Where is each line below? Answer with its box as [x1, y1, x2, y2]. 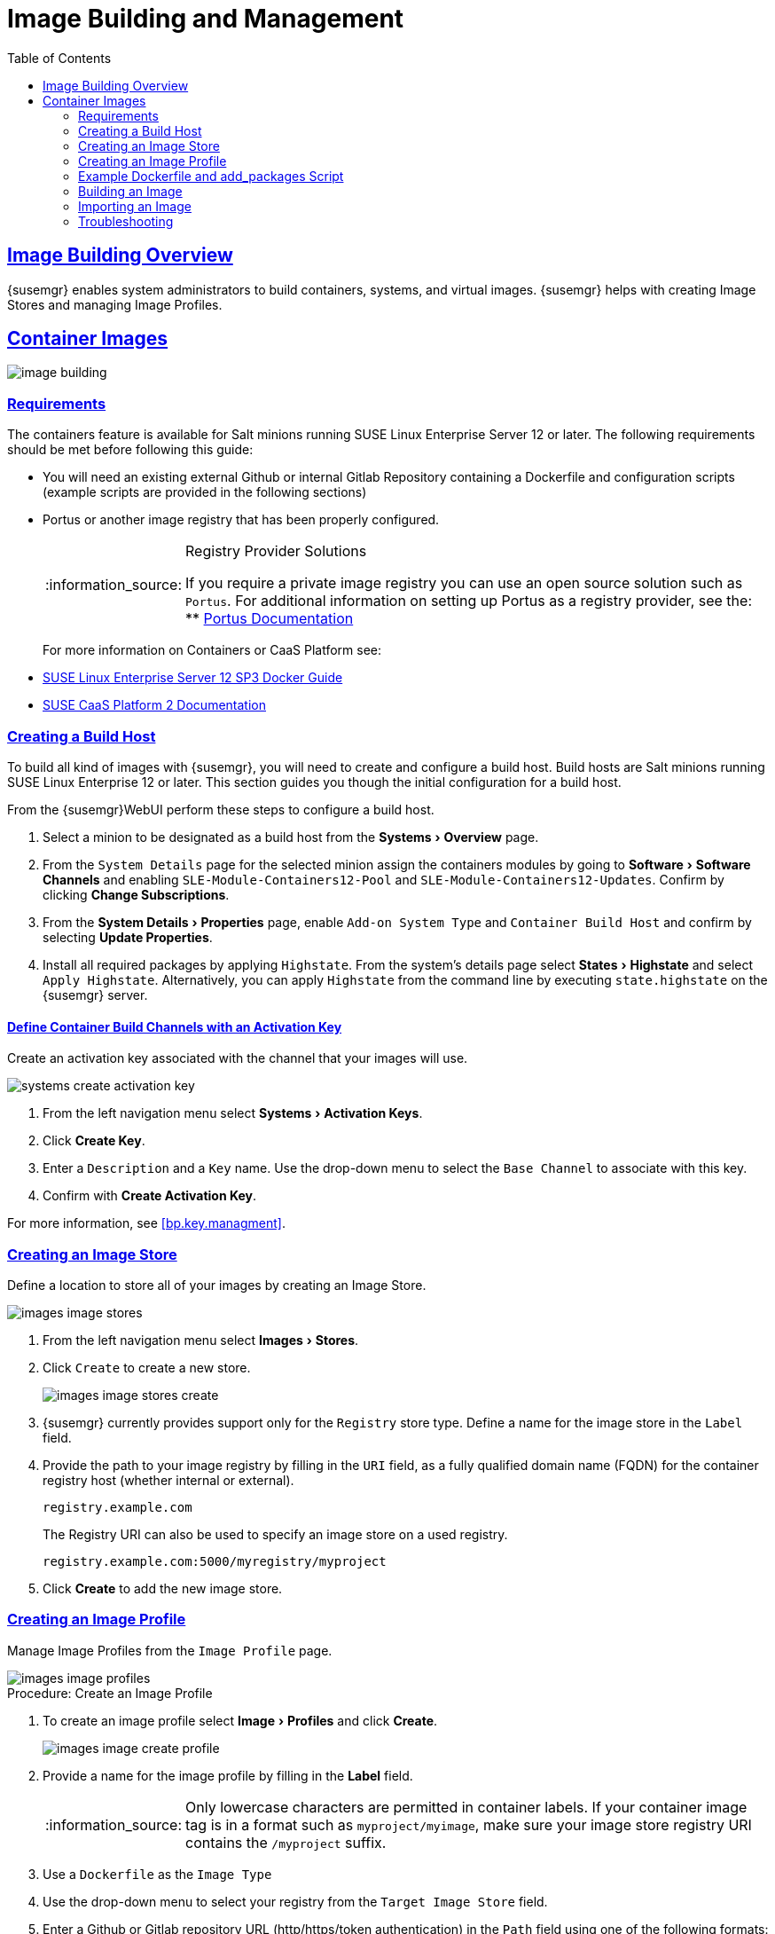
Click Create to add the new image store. [43, 1580, 283, 1596]
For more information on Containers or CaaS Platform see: [43, 642, 382, 658]
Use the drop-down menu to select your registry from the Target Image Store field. [43, 1893, 548, 1909]
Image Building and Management [7, 4, 404, 34]
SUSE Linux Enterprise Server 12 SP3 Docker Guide [43, 670, 343, 686]
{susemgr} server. [43, 987, 148, 1002]
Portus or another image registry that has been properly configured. [43, 512, 440, 528]
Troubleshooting [78, 213, 174, 229]
